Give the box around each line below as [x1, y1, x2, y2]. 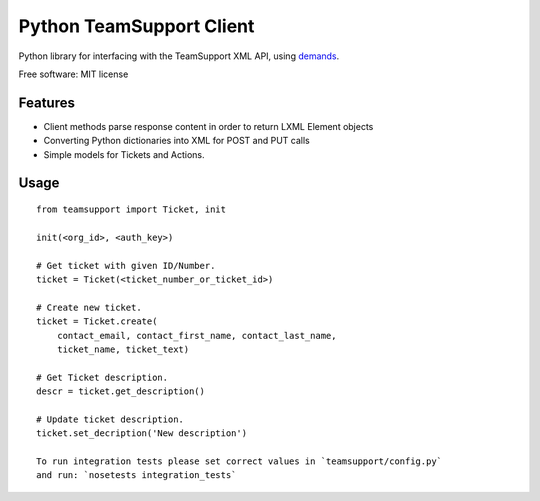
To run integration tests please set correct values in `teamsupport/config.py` [36, 456, 443, 467]
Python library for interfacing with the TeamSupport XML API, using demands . [18, 50, 340, 62]
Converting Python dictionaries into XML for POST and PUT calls [43, 135, 310, 147]
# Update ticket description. [36, 413, 185, 425]
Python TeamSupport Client [18, 15, 255, 37]
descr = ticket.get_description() [36, 386, 205, 397]
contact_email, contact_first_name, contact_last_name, [56, 330, 337, 341]
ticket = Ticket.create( [36, 316, 158, 327]
